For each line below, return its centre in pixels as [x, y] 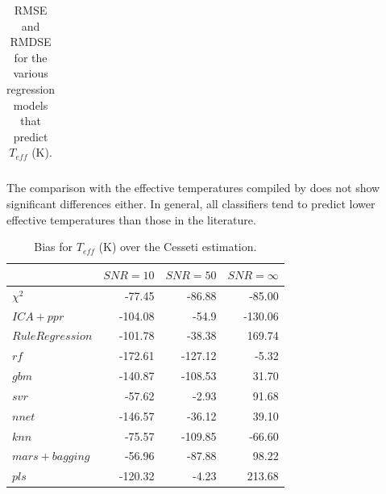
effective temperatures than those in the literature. [131, 219]
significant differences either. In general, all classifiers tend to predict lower [191, 204]
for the [31, 57]
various [31, 73]
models [31, 105]
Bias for [54, 247]
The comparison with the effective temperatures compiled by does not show [193, 188]
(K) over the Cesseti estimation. [178, 247]
